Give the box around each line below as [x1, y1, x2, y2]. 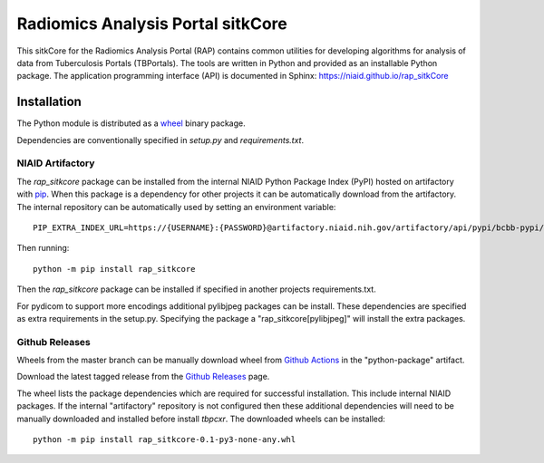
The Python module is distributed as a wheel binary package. [16, 118, 246, 129]
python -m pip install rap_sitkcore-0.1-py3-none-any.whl [33, 434, 296, 444]
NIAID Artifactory [16, 157, 95, 169]
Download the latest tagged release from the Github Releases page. [16, 371, 270, 382]
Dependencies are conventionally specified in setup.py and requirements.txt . [16, 134, 304, 145]
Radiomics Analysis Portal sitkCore [16, 14, 287, 34]
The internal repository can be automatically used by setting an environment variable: [16, 201, 336, 212]
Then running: [16, 243, 70, 254]
